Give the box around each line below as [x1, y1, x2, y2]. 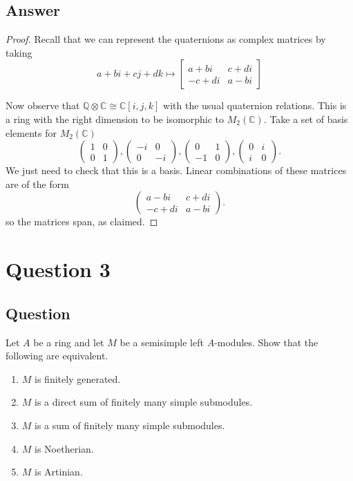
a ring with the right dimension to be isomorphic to [6, 111, 225, 126]
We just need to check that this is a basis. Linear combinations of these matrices [6, 163, 347, 178]
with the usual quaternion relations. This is [163, 98, 347, 113]
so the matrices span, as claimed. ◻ [6, 214, 158, 229]
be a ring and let [33, 334, 104, 349]
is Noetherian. [35, 441, 94, 455]
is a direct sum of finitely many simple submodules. [35, 395, 253, 409]
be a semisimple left [120, 334, 204, 349]
